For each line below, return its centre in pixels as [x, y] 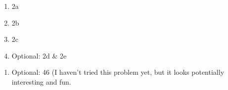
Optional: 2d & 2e [39, 55]
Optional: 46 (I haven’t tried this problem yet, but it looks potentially [118, 72]
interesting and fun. [41, 81]
